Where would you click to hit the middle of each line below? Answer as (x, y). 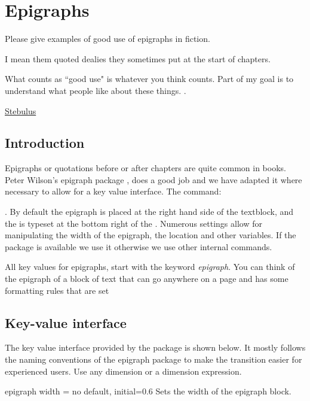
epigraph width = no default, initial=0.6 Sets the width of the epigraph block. (148, 391)
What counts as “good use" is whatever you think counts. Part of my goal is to (149, 79)
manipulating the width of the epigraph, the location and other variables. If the (151, 235)
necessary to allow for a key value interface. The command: (113, 191)
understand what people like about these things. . (96, 90)
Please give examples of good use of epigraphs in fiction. (108, 39)
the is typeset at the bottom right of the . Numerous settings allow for (133, 223)
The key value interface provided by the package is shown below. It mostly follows (155, 347)
